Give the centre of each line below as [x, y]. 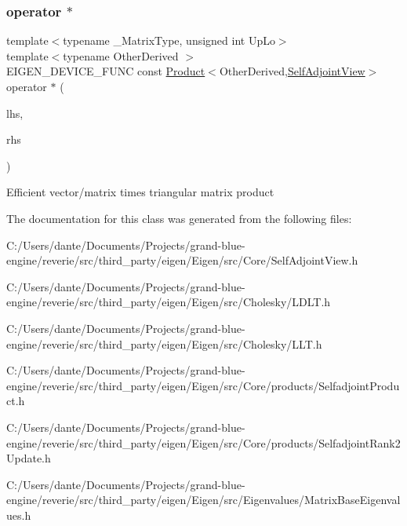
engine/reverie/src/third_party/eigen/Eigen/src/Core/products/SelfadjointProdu [203, 385]
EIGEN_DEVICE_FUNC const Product [106, 71]
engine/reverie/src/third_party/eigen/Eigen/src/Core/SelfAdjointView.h [182, 260]
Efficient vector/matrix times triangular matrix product [140, 192]
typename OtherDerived [121, 55]
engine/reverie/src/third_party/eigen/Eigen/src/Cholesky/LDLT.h [169, 302]
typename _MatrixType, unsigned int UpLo [169, 40]
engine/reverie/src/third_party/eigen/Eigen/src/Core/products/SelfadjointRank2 [203, 442]
